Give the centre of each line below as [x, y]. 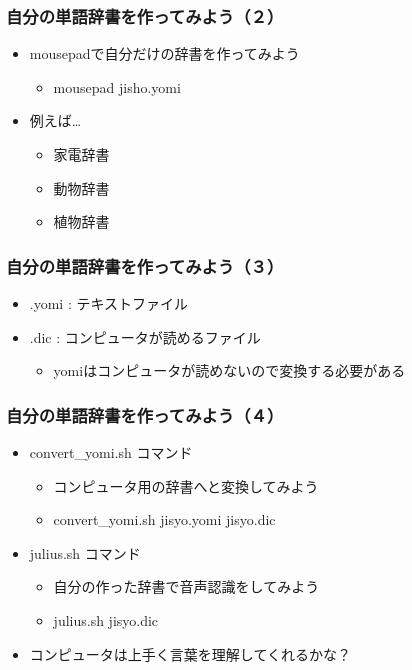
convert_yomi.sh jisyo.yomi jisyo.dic [164, 519]
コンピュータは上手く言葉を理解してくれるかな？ [190, 653]
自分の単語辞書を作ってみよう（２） [145, 15]
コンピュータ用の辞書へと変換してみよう [186, 485]
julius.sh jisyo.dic [106, 619]
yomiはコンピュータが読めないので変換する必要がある [229, 370]
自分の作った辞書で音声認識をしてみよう [186, 586]
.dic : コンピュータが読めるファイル [145, 336]
